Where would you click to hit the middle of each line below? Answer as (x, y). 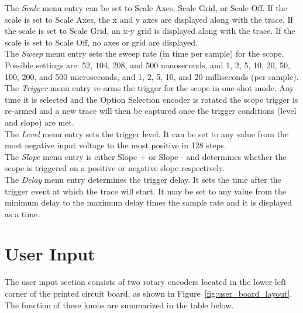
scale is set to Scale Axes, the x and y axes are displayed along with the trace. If (149, 19)
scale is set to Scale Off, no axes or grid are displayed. (101, 42)
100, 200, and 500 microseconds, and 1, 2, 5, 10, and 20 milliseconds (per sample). (152, 76)
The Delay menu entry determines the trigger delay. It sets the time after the (143, 179)
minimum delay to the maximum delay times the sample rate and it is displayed (149, 202)
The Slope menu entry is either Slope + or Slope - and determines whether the (146, 156)
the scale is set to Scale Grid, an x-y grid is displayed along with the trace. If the (150, 31)
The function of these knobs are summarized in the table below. (119, 305)
